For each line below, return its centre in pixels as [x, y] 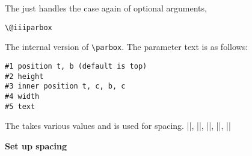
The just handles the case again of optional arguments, [106, 8]
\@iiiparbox [29, 27]
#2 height [24, 76]
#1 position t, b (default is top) [76, 66]
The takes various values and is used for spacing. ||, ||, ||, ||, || [118, 126]
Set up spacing [36, 145]
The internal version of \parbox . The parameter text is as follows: [127, 47]
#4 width [22, 96]
